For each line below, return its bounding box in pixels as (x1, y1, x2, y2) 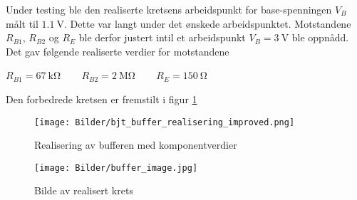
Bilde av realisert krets (34, 183, 133, 198)
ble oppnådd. (291, 30, 349, 45)
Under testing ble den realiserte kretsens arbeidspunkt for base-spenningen (6, 2, 332, 16)
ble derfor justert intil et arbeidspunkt (78, 30, 246, 45)
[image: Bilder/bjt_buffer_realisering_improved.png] (34, 117, 295, 127)
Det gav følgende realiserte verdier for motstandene (6, 43, 229, 58)
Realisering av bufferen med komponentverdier (34, 137, 237, 152)
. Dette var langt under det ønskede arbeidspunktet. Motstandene (64, 16, 351, 31)
